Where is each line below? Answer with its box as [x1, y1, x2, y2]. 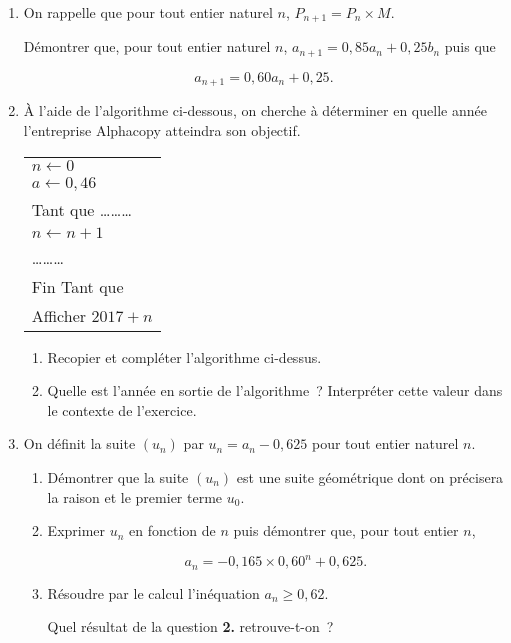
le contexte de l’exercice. [47, 399, 197, 420]
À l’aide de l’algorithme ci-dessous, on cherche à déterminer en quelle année [23, 100, 487, 121]
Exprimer [47, 520, 106, 541]
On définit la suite [23, 433, 136, 454]
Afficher [31, 303, 87, 327]
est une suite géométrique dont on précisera [236, 466, 504, 487]
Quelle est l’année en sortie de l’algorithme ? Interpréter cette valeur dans [47, 380, 503, 401]
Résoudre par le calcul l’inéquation [47, 582, 260, 603]
